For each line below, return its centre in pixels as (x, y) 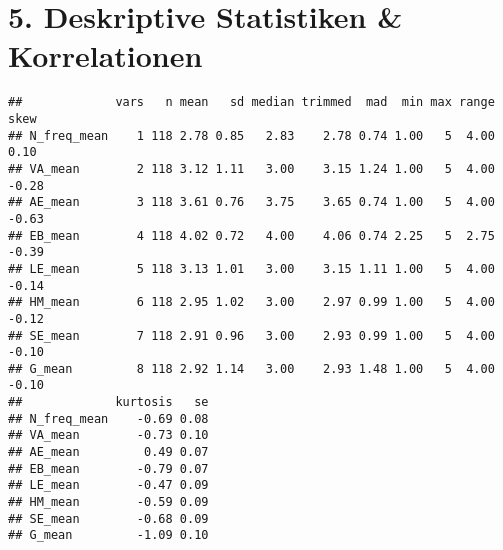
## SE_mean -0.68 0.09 (108, 518)
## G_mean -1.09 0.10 (108, 535)
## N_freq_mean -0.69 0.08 (108, 418)
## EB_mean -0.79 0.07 (108, 468)
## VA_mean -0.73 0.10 (108, 435)
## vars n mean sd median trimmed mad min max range (251, 102)
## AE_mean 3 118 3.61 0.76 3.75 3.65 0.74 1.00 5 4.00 (251, 202)
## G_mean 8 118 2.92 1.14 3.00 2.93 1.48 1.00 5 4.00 (251, 368)
